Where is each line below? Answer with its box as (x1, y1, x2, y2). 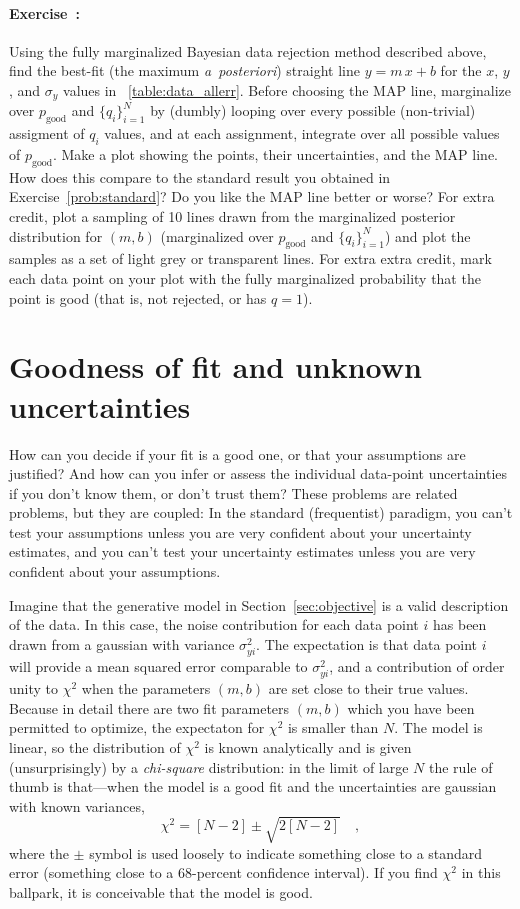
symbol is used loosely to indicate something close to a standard (89, 842, 483, 863)
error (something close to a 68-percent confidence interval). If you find (9, 862, 438, 883)
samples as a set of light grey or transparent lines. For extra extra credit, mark (9, 248, 492, 269)
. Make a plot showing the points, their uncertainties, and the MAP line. (52, 144, 498, 165)
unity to (9, 678, 59, 699)
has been (432, 614, 487, 635)
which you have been (347, 697, 475, 718)
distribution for (9, 225, 103, 246)
